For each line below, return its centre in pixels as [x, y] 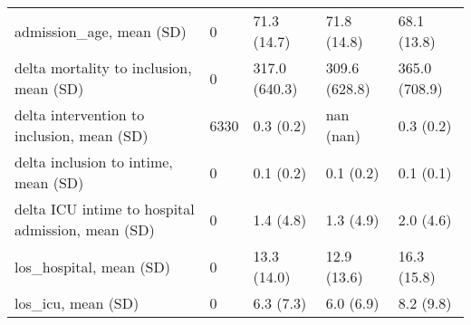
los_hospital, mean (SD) [92, 266]
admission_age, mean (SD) [101, 31]
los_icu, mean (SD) [77, 303]
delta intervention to [80, 115]
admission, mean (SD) [85, 229]
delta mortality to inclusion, [103, 67]
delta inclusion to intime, [94, 162]
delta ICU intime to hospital [105, 209]
